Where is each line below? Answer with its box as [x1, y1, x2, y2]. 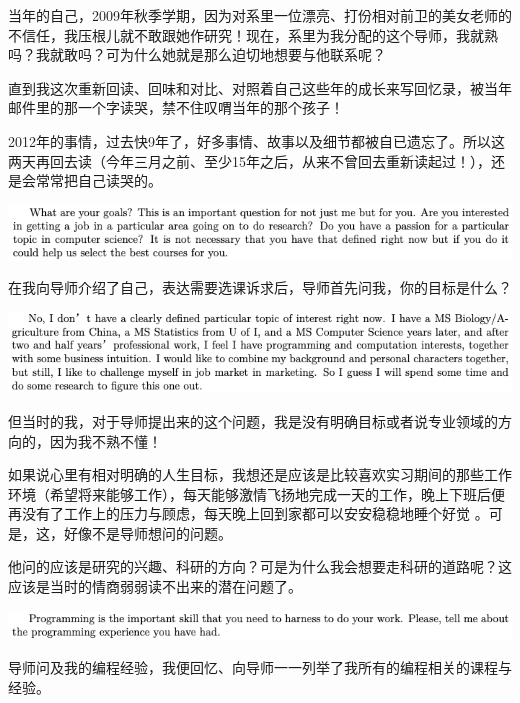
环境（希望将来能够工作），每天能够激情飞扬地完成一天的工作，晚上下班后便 [8, 483, 505, 504]
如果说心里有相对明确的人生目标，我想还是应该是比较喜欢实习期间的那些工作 [8, 464, 512, 485]
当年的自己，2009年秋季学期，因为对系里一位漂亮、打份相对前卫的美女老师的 [8, 5, 512, 25]
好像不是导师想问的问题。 [63, 522, 232, 543]
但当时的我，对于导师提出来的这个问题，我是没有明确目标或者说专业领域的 [8, 410, 498, 431]
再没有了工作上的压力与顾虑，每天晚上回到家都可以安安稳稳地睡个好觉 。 [8, 503, 489, 524]
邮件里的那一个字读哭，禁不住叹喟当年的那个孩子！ [8, 97, 344, 118]
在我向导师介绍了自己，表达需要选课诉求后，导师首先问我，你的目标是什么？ [8, 277, 512, 298]
